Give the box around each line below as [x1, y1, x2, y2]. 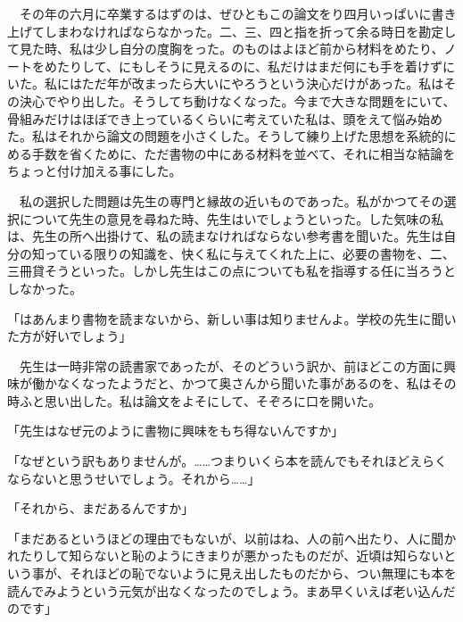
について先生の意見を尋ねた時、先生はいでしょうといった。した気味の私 [19, 209, 444, 228]
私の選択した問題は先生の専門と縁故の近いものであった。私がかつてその [19, 191, 444, 210]
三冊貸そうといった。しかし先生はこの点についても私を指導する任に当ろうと [7, 261, 456, 280]
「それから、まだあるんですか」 [7, 499, 194, 518]
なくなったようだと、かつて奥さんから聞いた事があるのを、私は [56, 374, 432, 393]
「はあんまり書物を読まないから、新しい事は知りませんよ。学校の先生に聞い [7, 309, 457, 328]
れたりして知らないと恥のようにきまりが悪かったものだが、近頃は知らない [7, 546, 444, 565]
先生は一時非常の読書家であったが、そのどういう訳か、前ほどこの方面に [19, 356, 443, 375]
